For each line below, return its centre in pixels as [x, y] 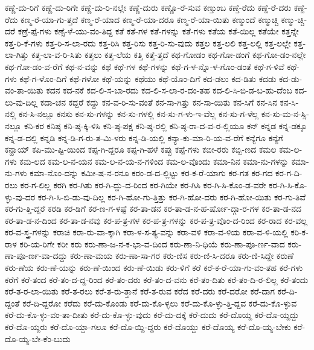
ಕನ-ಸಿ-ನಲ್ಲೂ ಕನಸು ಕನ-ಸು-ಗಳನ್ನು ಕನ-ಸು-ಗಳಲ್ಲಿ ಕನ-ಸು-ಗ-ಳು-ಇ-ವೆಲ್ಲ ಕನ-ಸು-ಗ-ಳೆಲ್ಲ [139, 114]
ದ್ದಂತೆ [12, 303]
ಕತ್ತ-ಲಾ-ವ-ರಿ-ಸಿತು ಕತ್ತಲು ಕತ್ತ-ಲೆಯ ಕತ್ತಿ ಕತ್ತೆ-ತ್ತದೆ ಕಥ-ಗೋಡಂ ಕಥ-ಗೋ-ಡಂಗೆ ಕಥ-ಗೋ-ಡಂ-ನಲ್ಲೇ [169, 55]
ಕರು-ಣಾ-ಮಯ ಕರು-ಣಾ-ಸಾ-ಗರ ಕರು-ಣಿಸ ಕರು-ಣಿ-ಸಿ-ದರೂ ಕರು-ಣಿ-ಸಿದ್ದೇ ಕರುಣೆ [182, 256]
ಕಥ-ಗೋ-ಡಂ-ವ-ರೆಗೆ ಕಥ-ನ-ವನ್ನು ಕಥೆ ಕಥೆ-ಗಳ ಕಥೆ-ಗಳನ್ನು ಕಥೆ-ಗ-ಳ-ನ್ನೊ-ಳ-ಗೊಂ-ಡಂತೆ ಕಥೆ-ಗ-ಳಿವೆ [145, 66]
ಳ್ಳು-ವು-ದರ [20, 196]
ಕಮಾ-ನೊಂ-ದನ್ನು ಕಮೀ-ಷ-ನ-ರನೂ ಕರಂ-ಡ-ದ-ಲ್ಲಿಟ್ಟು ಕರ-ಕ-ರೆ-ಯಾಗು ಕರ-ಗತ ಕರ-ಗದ [151, 173]
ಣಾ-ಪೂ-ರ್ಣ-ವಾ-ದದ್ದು [36, 256]
